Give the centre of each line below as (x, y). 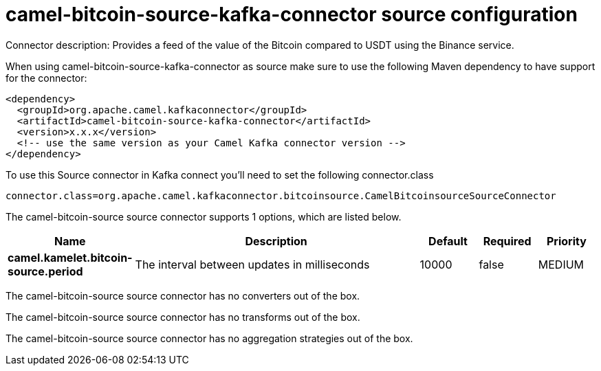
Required (507, 241)
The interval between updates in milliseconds (252, 264)
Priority (566, 241)
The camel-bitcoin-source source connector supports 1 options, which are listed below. (204, 216)
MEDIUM (561, 264)
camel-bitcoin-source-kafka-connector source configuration (292, 14)
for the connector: (46, 78)
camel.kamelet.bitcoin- (70, 257)
